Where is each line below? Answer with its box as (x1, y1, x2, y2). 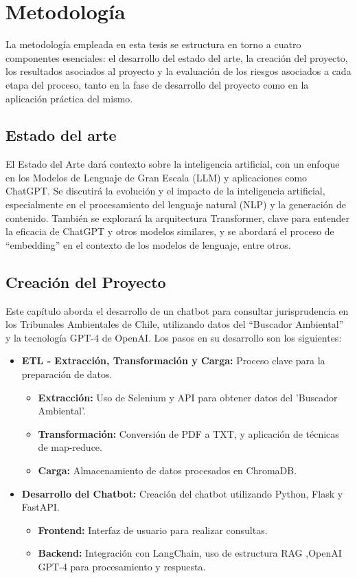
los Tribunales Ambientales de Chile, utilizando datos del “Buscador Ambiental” (5, 317, 344, 331)
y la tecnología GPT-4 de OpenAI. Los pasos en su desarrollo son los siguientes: (5, 330, 342, 344)
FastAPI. (21, 500, 60, 514)
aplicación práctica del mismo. (5, 91, 133, 105)
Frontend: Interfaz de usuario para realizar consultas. (38, 522, 268, 537)
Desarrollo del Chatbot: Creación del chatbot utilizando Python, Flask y (21, 486, 343, 500)
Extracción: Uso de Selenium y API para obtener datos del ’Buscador (38, 390, 338, 404)
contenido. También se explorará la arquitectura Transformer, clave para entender (5, 210, 350, 225)
